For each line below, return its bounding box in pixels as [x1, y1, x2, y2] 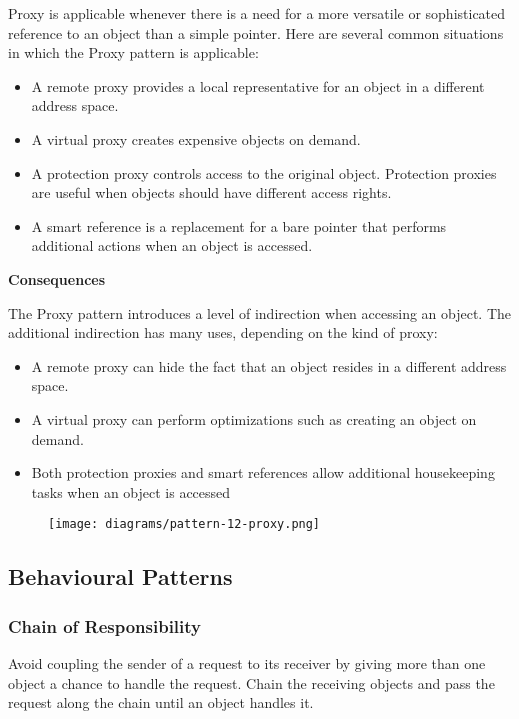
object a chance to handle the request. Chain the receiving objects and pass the [8, 672, 495, 693]
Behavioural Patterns [8, 561, 233, 592]
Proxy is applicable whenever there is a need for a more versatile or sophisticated [8, 3, 506, 23]
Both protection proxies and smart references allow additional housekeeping [31, 462, 495, 483]
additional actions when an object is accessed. [31, 235, 313, 256]
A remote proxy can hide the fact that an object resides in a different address [31, 355, 507, 376]
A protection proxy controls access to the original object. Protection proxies [31, 162, 497, 183]
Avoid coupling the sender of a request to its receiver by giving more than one [8, 652, 486, 673]
